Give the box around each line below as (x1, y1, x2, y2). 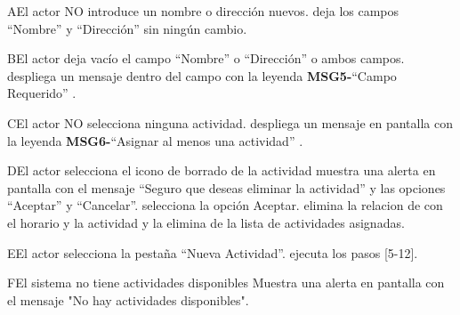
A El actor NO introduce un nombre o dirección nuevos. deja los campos (7, 2, 399, 20)
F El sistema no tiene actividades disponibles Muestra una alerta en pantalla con (7, 273, 445, 292)
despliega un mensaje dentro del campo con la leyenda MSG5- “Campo (7, 66, 397, 85)
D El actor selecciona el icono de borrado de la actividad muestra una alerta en (7, 161, 436, 180)
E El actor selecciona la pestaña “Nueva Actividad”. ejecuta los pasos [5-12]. (7, 243, 418, 262)
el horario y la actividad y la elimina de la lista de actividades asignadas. (7, 213, 405, 231)
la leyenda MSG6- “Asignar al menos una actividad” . (7, 131, 303, 149)
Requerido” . (7, 84, 77, 102)
